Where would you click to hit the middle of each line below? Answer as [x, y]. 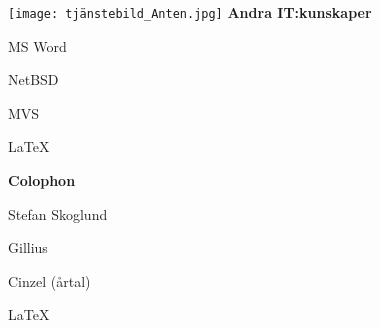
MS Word [37, 45]
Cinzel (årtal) [49, 280]
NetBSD [33, 79]
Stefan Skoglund [58, 213]
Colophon [42, 180]
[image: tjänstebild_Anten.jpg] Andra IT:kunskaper [190, 12]
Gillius [28, 247]
